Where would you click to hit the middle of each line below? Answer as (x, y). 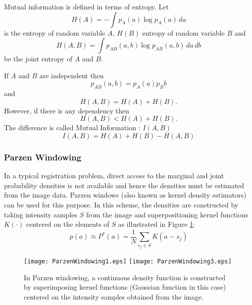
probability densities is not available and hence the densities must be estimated (124, 185)
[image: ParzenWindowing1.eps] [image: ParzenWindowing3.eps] (128, 262)
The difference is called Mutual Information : (72, 127)
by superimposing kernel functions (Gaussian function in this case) (125, 287)
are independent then (72, 75)
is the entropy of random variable (55, 32)
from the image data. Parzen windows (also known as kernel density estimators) (125, 195)
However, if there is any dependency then (67, 110)
